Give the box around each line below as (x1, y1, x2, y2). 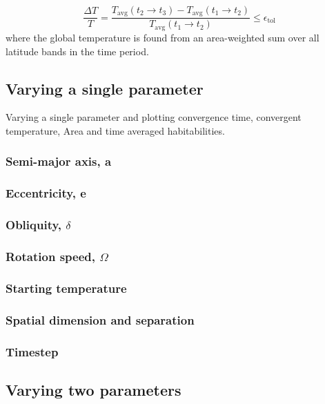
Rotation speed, (6, 247, 95, 264)
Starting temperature (6, 279, 127, 296)
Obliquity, (6, 216, 61, 233)
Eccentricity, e (6, 184, 86, 202)
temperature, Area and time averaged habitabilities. (6, 123, 225, 137)
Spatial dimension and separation (6, 311, 195, 328)
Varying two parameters (6, 378, 181, 400)
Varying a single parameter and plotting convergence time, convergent (6, 110, 302, 124)
